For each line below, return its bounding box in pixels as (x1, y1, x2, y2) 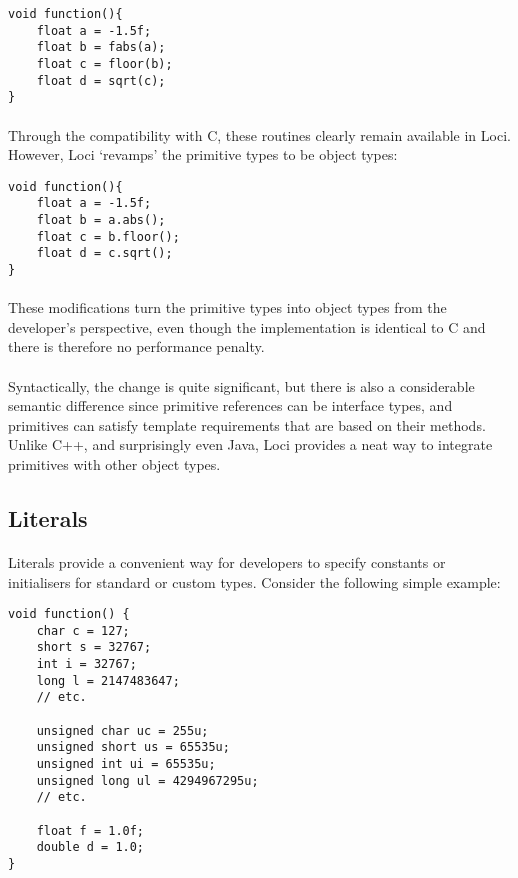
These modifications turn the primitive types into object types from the (8, 297, 447, 318)
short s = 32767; (36, 640, 152, 655)
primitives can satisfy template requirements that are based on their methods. (8, 414, 486, 435)
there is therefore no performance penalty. (8, 336, 265, 357)
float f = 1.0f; (36, 823, 145, 838)
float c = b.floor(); (36, 229, 180, 244)
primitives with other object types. (8, 454, 221, 474)
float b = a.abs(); (36, 213, 166, 228)
